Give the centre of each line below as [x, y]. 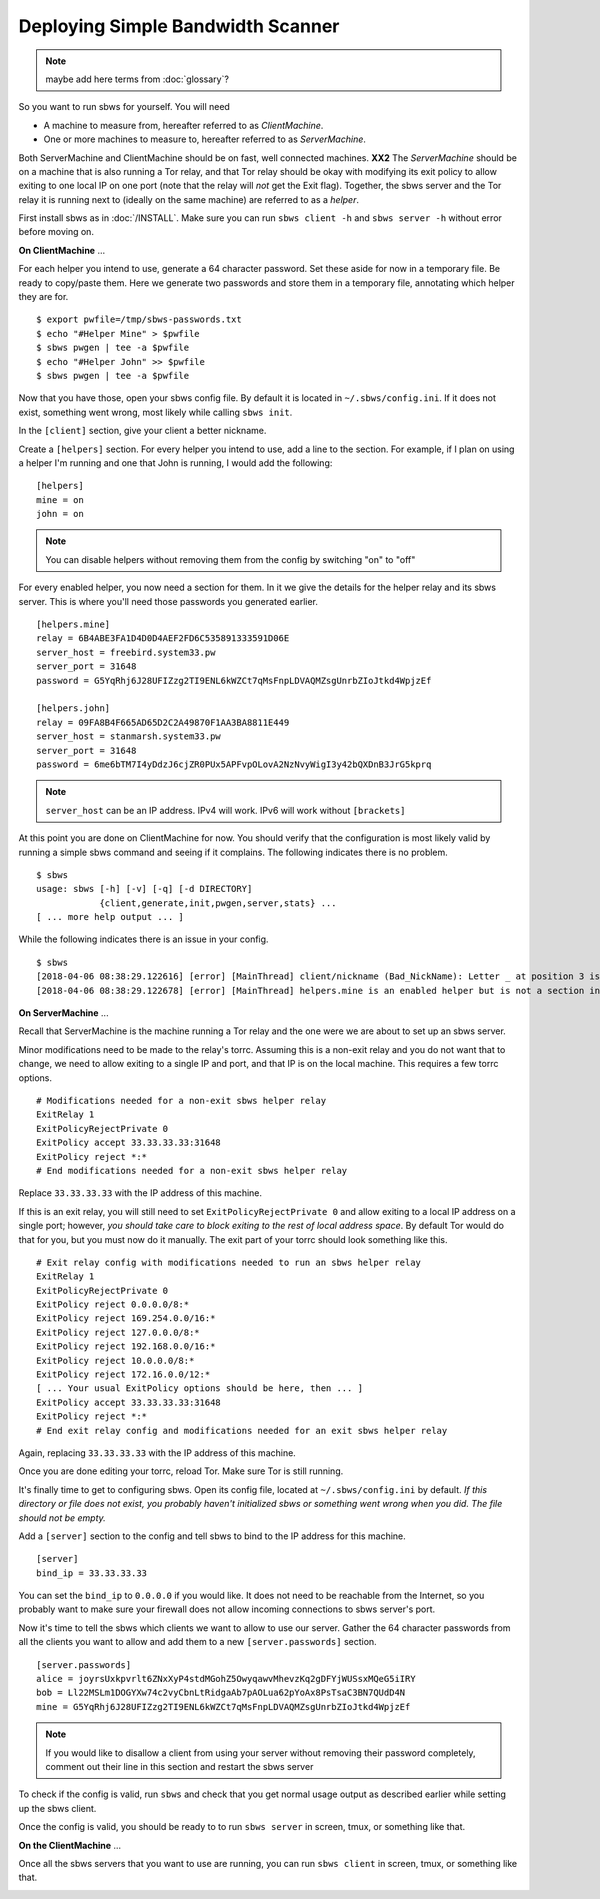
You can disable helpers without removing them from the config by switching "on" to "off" [230, 559]
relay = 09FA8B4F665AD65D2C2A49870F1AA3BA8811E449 [163, 722]
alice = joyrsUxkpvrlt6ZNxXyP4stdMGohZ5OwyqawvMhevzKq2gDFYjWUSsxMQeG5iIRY [226, 1679]
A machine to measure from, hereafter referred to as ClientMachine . [183, 125]
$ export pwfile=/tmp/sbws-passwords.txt [139, 319]
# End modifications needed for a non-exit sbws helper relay [192, 1170]
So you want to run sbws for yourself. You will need [124, 107]
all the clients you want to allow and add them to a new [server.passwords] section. [197, 1642]
